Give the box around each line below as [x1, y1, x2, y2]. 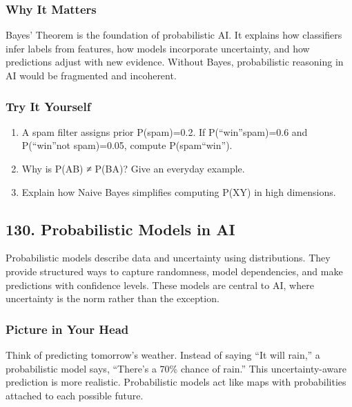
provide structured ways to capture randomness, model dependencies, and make [6, 264, 343, 278]
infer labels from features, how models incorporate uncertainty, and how [6, 41, 310, 55]
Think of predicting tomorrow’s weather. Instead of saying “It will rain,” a [6, 347, 320, 361]
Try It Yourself [6, 97, 91, 115]
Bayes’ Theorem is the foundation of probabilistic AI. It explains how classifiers [6, 28, 342, 42]
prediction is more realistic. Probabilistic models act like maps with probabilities [6, 375, 346, 389]
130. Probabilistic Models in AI [6, 218, 235, 239]
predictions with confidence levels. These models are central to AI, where [6, 277, 314, 292]
